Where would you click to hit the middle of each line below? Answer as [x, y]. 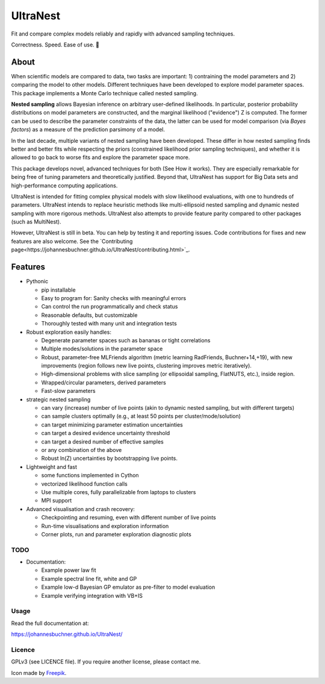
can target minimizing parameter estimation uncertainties [112, 424]
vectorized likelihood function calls [84, 484]
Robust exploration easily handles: [69, 332]
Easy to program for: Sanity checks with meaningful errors [114, 298]
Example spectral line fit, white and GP [89, 579]
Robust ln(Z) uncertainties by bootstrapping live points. [109, 459]
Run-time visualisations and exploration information [105, 526]
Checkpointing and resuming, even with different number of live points [128, 518]
